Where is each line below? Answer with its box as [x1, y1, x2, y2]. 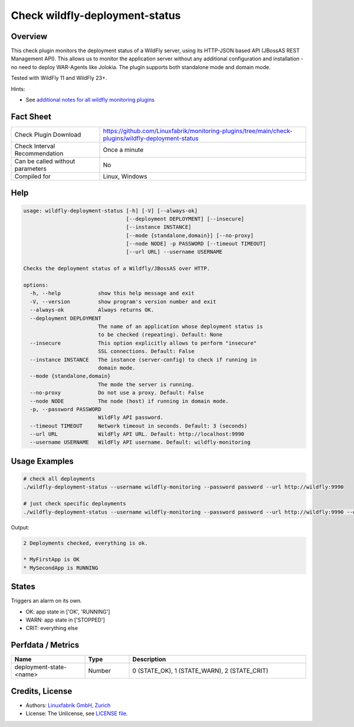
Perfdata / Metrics [11, 640, 80, 650]
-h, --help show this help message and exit [29, 290, 195, 297]
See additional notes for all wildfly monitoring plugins [25, 96, 155, 104]
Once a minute [103, 146, 144, 154]
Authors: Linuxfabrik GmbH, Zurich [25, 702, 111, 709]
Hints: [11, 85, 25, 92]
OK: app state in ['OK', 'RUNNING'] [25, 608, 110, 615]
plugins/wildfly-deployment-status [103, 134, 199, 142]
